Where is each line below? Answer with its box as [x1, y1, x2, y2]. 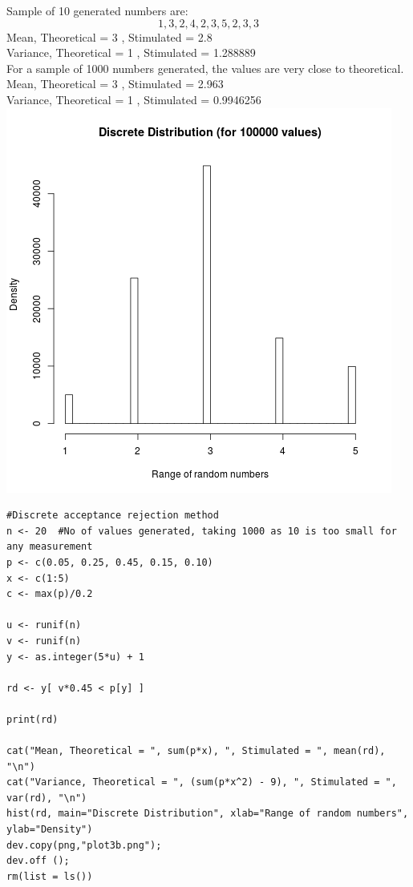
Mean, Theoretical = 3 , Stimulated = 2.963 [6, 75, 224, 92]
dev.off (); [6, 855, 70, 867]
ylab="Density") [6, 824, 93, 836]
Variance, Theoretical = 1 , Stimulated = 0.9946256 [6, 91, 261, 107]
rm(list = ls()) [6, 870, 93, 882]
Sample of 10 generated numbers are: [6, 2, 188, 18]
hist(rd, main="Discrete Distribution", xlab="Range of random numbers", [6, 808, 409, 820]
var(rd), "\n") [6, 792, 87, 804]
